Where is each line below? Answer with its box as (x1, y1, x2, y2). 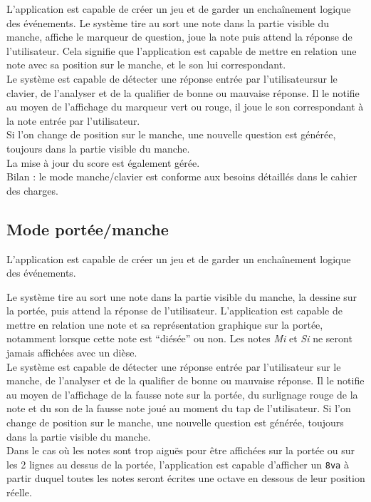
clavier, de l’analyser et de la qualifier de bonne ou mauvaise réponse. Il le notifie (6, 85, 360, 100)
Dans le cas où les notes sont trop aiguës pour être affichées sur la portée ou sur (6, 443, 355, 458)
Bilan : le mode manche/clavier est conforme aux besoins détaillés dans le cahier (6, 169, 357, 184)
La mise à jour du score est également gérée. (6, 155, 200, 170)
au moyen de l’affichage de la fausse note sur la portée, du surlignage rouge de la (6, 386, 358, 401)
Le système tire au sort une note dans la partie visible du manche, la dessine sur (6, 289, 357, 304)
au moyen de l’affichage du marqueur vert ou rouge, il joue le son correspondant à (6, 99, 364, 114)
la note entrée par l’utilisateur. (6, 113, 140, 128)
